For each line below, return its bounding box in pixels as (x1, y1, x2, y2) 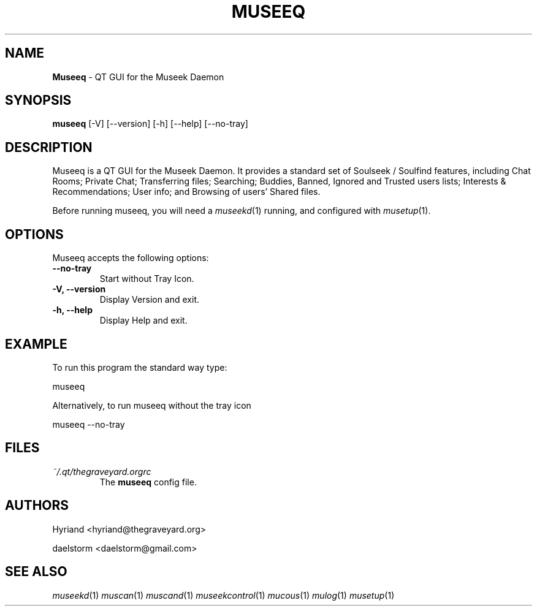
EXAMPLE (5, 336, 67, 352)
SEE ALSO (5, 564, 67, 580)
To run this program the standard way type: (52, 362, 227, 373)
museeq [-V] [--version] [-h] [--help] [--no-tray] (52, 118, 248, 129)
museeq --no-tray (52, 419, 125, 430)
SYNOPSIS (5, 93, 72, 108)
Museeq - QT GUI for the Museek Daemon (52, 71, 224, 82)
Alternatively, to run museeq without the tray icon (52, 400, 251, 411)
